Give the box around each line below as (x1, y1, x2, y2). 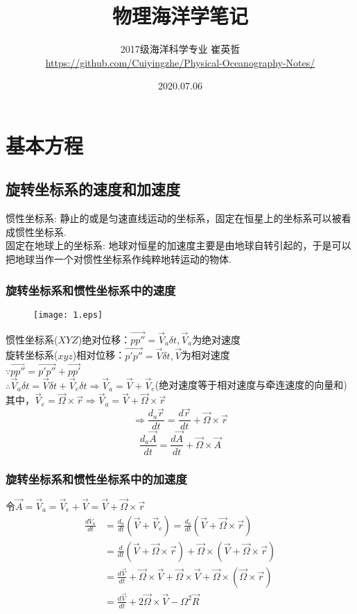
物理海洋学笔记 (112, 1, 248, 30)
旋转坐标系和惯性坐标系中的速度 (6, 281, 176, 298)
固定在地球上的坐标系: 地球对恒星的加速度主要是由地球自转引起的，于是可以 (6, 238, 351, 253)
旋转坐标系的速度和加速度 (6, 178, 180, 200)
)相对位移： (72, 348, 125, 362)
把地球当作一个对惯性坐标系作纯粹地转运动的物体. (6, 252, 232, 266)
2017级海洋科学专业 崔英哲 (120, 42, 241, 56)
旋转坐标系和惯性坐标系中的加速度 (6, 470, 187, 487)
